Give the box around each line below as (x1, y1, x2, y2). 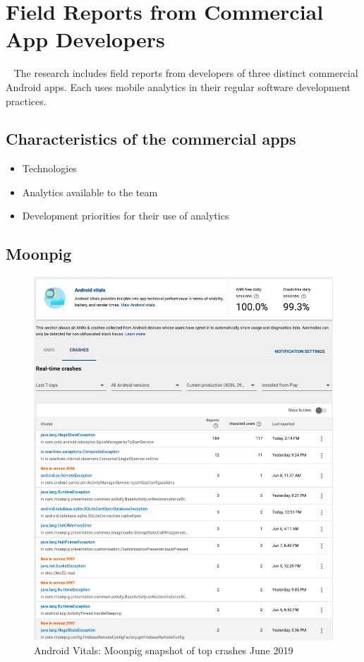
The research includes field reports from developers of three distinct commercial (13, 66, 358, 80)
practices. (6, 93, 47, 108)
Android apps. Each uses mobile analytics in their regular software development (6, 79, 351, 94)
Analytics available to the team (22, 184, 158, 199)
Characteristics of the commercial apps (6, 128, 296, 150)
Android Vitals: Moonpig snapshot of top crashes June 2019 (34, 642, 293, 657)
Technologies (22, 161, 77, 176)
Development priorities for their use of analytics (22, 208, 229, 223)
